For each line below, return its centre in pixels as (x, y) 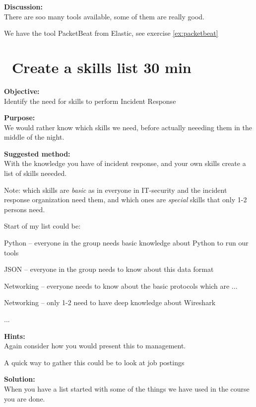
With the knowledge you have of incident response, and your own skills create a (125, 163)
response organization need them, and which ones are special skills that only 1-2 (126, 200)
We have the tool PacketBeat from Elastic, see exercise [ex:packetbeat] (111, 33)
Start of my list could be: (42, 226)
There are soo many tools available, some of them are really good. (104, 16)
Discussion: (23, 6)
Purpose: (20, 118)
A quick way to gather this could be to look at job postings (94, 362)
